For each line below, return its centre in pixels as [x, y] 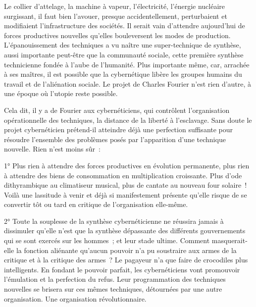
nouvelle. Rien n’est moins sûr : [52, 149]
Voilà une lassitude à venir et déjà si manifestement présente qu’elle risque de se [126, 194]
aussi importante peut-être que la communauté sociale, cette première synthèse [124, 54]
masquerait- [230, 240]
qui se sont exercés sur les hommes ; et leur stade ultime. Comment [107, 240]
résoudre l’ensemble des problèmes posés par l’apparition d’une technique [115, 139]
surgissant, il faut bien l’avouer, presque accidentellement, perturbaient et [116, 16]
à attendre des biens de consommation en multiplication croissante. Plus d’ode [123, 175]
